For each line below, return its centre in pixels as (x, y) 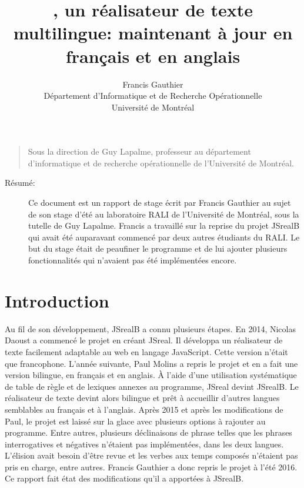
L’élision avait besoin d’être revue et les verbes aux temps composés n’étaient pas (151, 455)
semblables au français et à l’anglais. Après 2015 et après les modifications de (144, 409)
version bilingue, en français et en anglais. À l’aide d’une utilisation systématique (151, 375)
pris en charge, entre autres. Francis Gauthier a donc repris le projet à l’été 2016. (151, 467)
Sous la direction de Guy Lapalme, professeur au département (139, 151)
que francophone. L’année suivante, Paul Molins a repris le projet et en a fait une (151, 363)
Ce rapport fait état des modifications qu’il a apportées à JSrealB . (124, 478)
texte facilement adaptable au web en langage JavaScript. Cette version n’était (146, 351)
